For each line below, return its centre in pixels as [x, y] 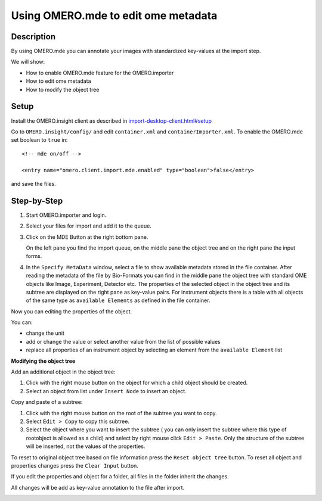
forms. [34, 256]
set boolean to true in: [39, 140]
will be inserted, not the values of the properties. [86, 446]
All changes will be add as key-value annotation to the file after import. [98, 487]
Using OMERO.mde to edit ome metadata [114, 15]
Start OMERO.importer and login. [66, 215]
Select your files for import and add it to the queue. [89, 226]
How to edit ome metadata [58, 81]
